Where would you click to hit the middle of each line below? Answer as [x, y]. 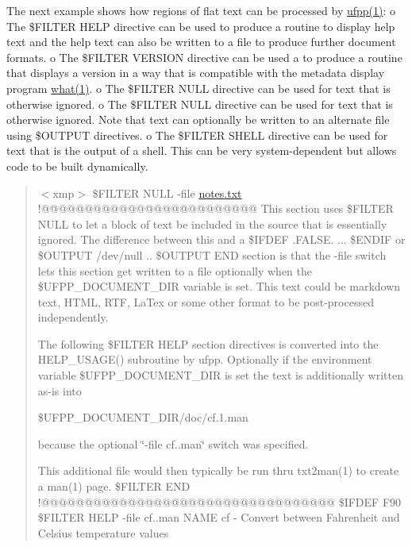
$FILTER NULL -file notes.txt [167, 193]
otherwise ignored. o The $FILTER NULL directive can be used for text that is [200, 104]
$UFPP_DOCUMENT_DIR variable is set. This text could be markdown [219, 286]
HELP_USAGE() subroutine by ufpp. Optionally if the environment [205, 359]
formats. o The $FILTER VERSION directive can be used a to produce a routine [204, 57]
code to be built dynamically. [77, 166]
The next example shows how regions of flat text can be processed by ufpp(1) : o [201, 10]
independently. [73, 317]
